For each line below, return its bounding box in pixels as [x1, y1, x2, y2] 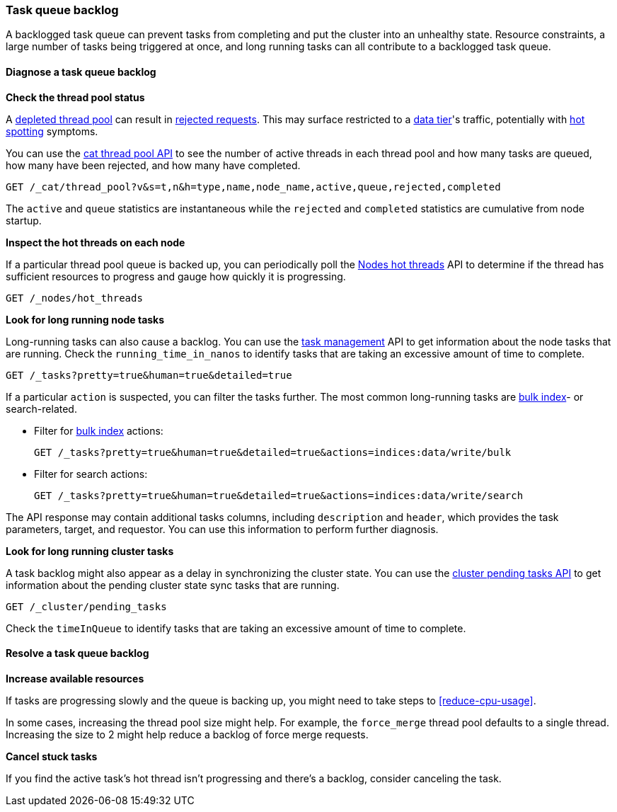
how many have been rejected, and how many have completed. [6, 159, 301, 171]
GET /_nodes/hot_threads [6, 292, 143, 304]
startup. [6, 214, 42, 227]
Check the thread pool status [6, 91, 145, 103]
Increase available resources [6, 672, 144, 685]
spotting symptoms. [6, 125, 98, 137]
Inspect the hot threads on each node [6, 236, 185, 248]
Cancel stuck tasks [6, 750, 98, 762]
